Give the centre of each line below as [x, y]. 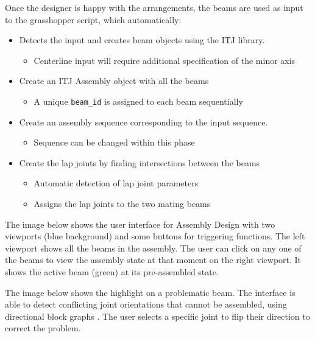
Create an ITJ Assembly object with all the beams [114, 81]
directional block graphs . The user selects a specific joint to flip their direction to [157, 316]
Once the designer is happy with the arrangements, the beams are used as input [154, 7]
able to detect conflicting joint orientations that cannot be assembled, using [146, 304]
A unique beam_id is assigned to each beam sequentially [138, 101]
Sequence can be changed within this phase [114, 142]
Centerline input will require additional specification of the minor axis [165, 60]
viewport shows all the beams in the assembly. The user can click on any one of [153, 248]
